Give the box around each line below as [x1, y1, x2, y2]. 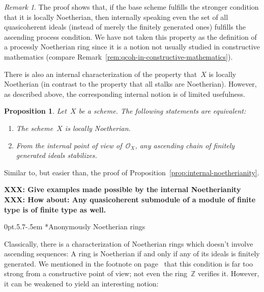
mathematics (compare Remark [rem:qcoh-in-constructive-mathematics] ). [4, 51, 233, 62]
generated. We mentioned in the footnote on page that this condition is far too [4, 258, 253, 269]
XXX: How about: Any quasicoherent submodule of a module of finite [4, 194, 256, 204]
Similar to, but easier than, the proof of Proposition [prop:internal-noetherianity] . [4, 167, 259, 177]
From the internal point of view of [16, 140, 122, 150]
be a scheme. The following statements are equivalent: [78, 105, 246, 116]
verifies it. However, [198, 268, 259, 279]
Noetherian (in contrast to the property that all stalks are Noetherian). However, [4, 78, 257, 89]
